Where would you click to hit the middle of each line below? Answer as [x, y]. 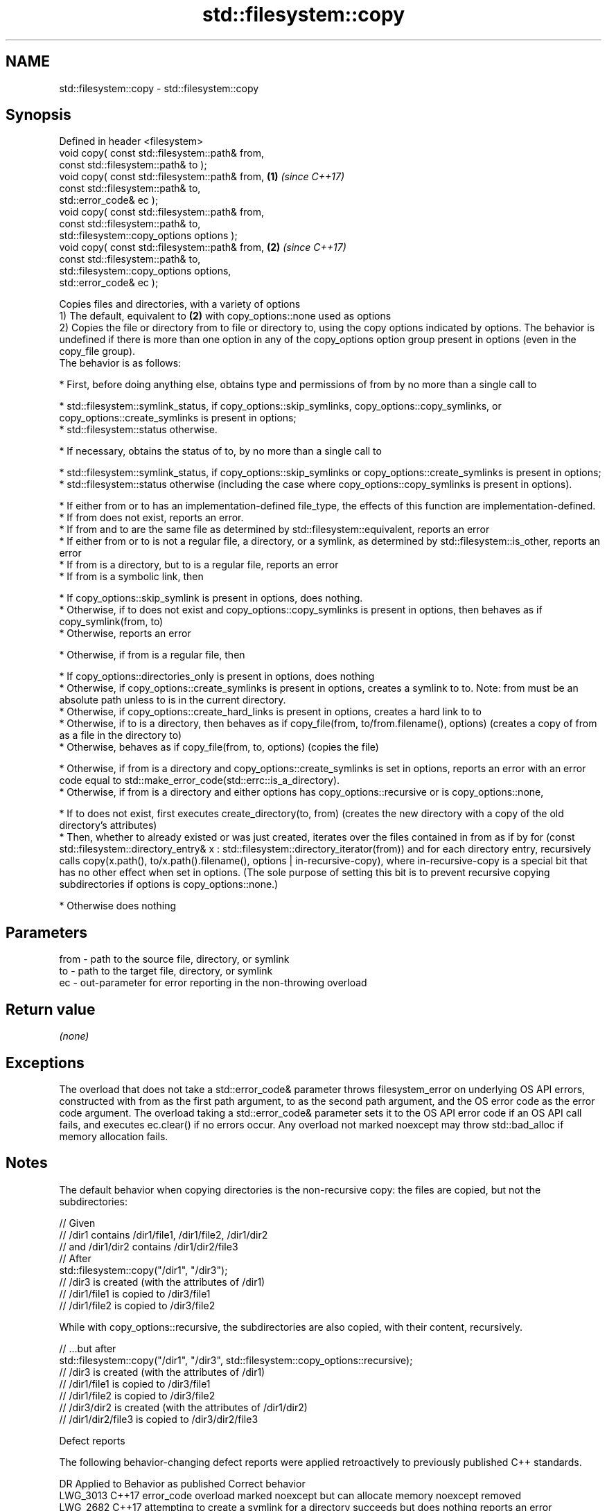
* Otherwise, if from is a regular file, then [152, 655]
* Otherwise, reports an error [125, 634]
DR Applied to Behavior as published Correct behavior [182, 1483]
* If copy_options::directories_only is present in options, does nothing [217, 676]
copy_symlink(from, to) [111, 622]
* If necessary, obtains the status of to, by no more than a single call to [220, 451]
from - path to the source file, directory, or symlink [174, 959]
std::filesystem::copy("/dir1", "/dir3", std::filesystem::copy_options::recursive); [236, 1360]
